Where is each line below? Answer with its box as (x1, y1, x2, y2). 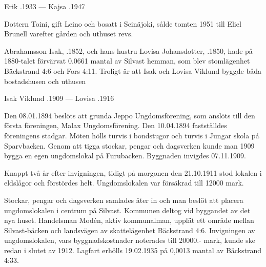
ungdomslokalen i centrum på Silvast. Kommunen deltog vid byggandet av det (4, 204, 251, 215)
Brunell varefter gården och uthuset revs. (4, 28, 133, 39)
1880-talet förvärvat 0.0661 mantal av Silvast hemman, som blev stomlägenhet (4, 55, 250, 66)
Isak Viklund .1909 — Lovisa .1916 (4, 93, 114, 104)
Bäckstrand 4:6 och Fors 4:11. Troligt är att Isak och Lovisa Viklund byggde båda (4, 65, 261, 76)
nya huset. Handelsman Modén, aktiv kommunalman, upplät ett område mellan (4, 215, 254, 225)
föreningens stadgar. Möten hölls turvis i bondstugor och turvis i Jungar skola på (4, 130, 259, 140)
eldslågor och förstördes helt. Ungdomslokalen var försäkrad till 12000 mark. (4, 177, 244, 188)
